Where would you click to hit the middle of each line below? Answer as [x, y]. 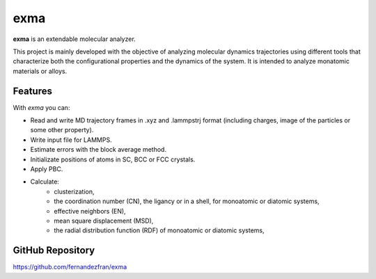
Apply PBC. [47, 169]
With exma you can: [41, 107]
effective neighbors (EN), [90, 211]
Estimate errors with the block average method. [99, 150]
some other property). [62, 130]
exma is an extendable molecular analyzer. [74, 39]
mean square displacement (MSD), [104, 221]
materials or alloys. [40, 71]
